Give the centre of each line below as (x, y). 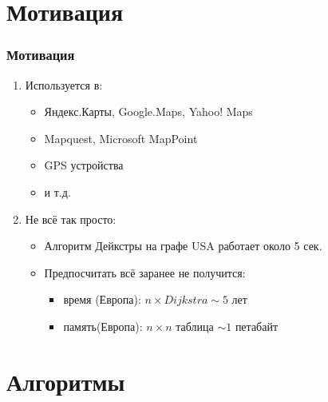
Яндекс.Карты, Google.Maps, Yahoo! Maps (148, 111)
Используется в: (64, 84)
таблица (195, 326)
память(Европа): (103, 326)
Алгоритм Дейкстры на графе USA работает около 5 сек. (183, 246)
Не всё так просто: (71, 219)
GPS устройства (84, 165)
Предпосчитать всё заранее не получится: (145, 272)
